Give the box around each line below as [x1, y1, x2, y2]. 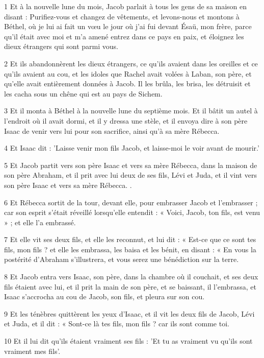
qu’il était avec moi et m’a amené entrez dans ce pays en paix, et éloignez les [4, 31, 244, 41]
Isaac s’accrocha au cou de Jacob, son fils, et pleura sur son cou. [4, 291, 205, 302]
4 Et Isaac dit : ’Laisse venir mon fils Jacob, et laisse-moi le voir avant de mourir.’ [4, 142, 259, 153]
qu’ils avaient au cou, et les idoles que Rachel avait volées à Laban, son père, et [4, 68, 252, 79]
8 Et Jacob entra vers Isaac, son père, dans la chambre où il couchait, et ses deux [4, 271, 258, 282]
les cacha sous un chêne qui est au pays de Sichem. [4, 88, 163, 99]
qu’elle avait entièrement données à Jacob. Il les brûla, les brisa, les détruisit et [4, 78, 251, 89]
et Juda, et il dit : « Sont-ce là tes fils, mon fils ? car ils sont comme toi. [4, 318, 229, 329]
